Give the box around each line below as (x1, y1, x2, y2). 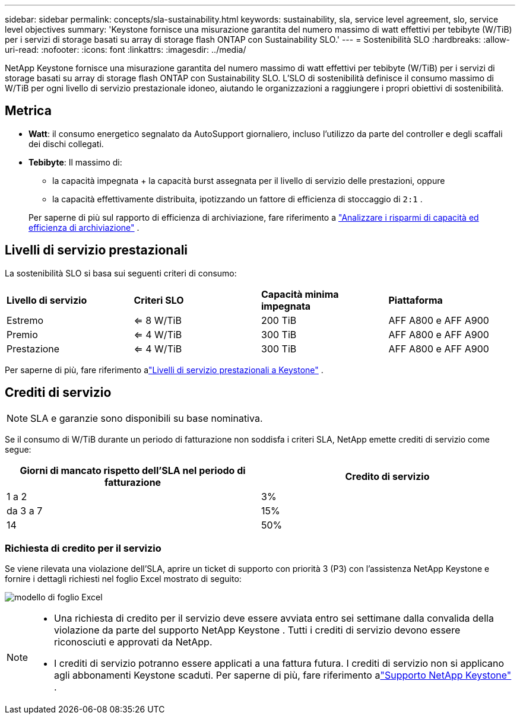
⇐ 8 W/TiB (134, 314, 182, 326)
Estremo (7, 314, 43, 326)
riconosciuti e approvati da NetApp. (54, 636, 213, 648)
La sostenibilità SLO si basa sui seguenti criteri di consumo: (5, 268, 237, 278)
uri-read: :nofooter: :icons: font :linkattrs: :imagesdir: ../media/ (5, 44, 246, 55)
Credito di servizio (345, 470, 430, 482)
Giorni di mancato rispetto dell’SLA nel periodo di (20, 464, 246, 476)
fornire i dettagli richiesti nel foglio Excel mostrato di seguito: (5, 574, 242, 584)
